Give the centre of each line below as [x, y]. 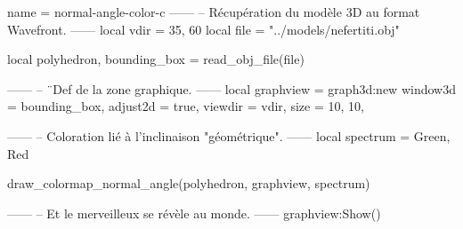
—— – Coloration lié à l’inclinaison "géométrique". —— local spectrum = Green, [229, 135]
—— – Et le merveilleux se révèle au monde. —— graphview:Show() [194, 213]
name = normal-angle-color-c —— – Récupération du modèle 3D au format [214, 12]
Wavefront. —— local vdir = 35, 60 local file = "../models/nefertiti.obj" [203, 29]
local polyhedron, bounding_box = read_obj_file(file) [156, 59]
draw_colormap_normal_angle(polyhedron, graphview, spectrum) [189, 183]
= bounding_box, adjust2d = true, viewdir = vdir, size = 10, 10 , [186, 106]
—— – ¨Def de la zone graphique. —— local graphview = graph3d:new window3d [231, 88]
